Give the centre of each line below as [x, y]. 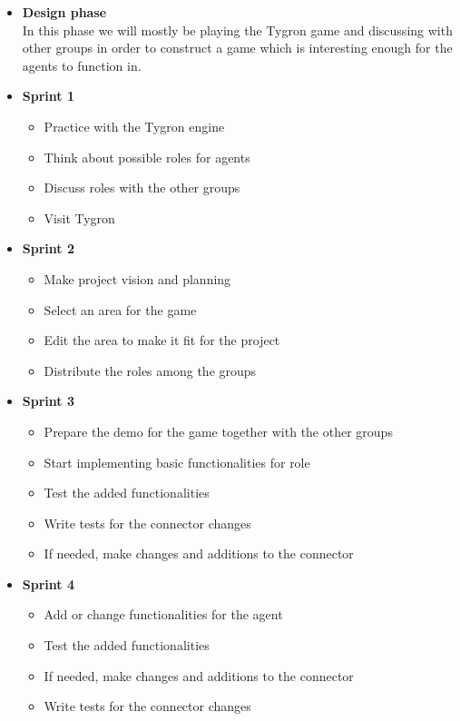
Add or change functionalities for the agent [163, 614]
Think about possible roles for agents [147, 157]
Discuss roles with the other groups [142, 188]
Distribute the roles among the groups [150, 370]
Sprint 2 [48, 248]
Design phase [64, 12]
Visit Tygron [79, 217]
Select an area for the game [120, 309]
